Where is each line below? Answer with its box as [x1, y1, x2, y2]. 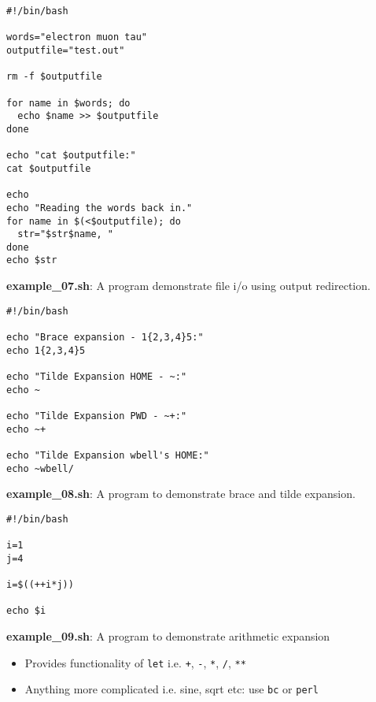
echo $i [6, 605, 46, 617]
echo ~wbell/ [6, 462, 74, 474]
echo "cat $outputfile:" [6, 150, 136, 162]
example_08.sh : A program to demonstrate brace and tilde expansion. [6, 485, 356, 502]
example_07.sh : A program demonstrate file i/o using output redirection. [6, 277, 370, 294]
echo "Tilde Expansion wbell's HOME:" [6, 449, 209, 461]
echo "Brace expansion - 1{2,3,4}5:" [6, 332, 204, 344]
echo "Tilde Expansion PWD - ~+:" [6, 410, 187, 422]
